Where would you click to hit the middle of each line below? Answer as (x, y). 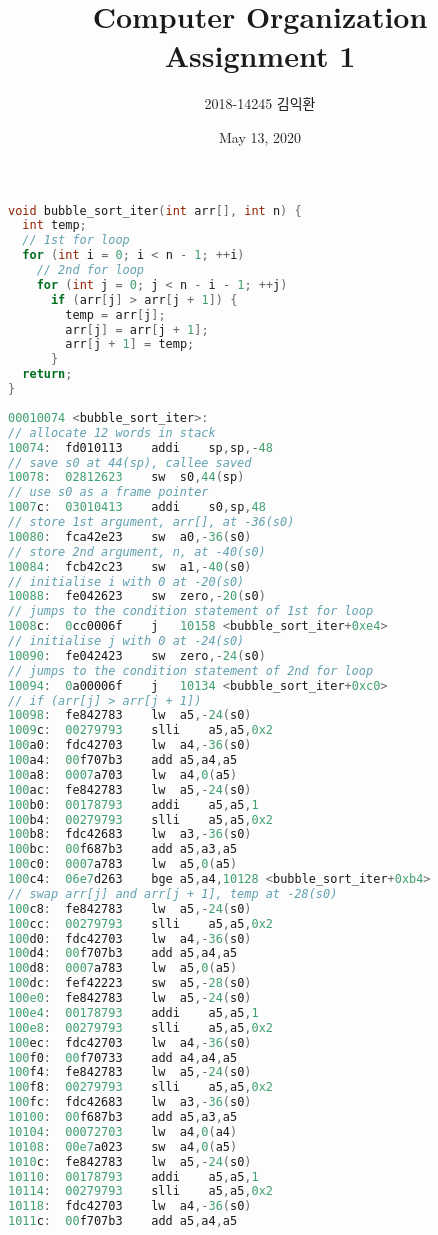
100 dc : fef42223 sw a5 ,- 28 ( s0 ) (130, 983)
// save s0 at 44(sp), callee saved (130, 462)
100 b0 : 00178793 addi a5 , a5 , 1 (133, 804)
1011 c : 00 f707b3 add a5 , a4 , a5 (123, 1221)
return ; (47, 374)
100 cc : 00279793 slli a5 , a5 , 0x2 (140, 923)
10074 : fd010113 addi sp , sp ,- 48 (140, 447)
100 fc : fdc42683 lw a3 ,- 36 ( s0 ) (130, 1102)
